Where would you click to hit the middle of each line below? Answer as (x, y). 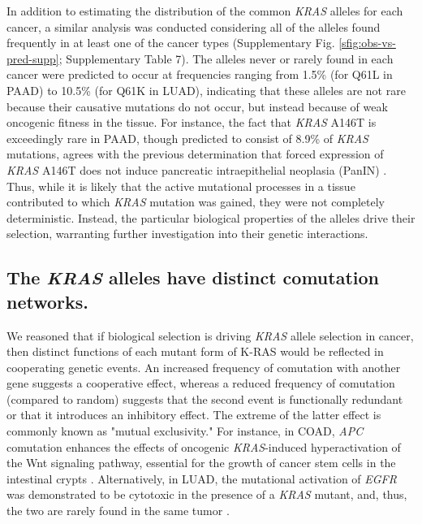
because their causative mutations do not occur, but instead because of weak (197, 106)
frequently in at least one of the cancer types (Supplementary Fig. (171, 43)
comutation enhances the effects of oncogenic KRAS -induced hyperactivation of (204, 446)
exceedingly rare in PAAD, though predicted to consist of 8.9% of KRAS (187, 138)
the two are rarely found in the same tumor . (118, 511)
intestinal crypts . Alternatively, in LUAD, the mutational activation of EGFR (202, 478)
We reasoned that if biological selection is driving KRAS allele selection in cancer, (210, 335)
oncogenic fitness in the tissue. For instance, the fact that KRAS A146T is (192, 122)
